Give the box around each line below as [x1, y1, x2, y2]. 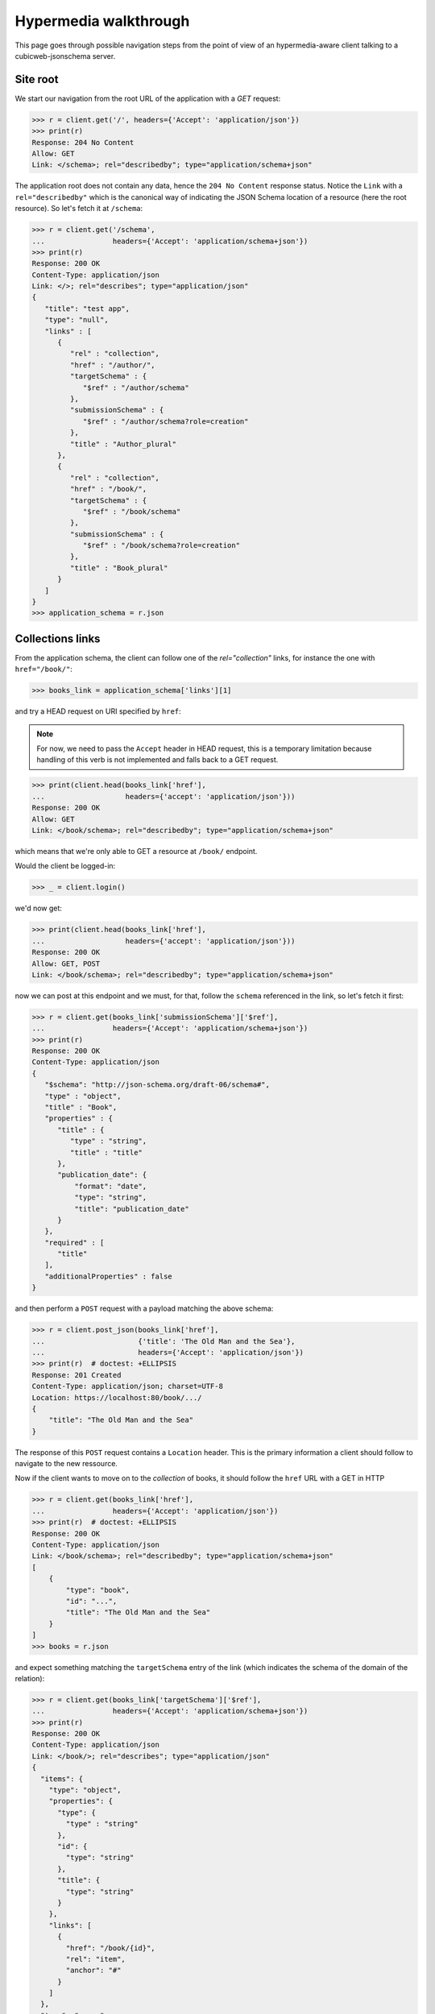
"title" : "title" [69, 1148, 143, 1157]
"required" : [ [44, 1237, 105, 1247]
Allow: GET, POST [31, 959, 101, 968]
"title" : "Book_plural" [69, 563, 168, 572]
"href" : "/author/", [69, 360, 156, 370]
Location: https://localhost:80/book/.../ [31, 1393, 202, 1402]
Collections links [14, 632, 101, 645]
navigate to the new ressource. [14, 1459, 118, 1469]
